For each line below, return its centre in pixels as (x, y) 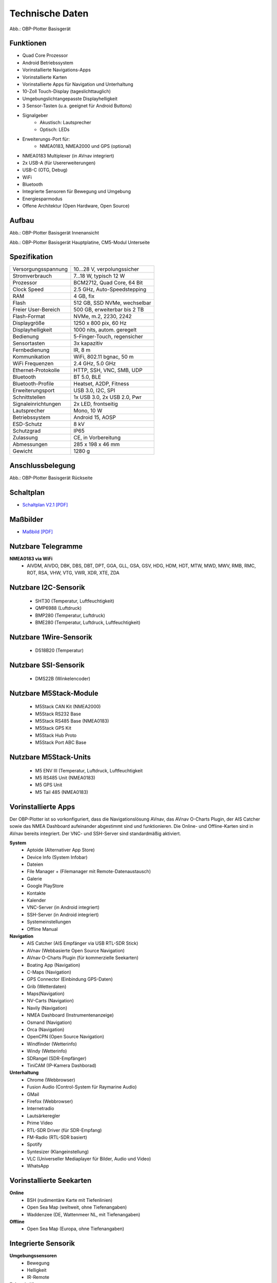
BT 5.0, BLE (87, 377)
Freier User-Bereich (36, 309)
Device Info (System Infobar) (57, 857)
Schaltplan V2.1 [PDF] (45, 504)
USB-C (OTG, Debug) (45, 170)
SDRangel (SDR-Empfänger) (57, 1058)
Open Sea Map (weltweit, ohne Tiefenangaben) (77, 1207)
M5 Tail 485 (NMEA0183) (62, 792)
